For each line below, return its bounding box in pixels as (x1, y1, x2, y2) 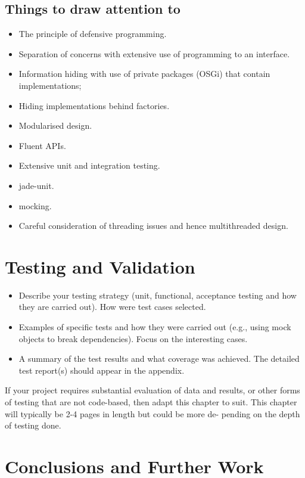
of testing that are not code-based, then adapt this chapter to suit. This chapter (5, 396, 297, 408)
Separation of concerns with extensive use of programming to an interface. (18, 47, 290, 60)
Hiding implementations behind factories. (18, 99, 170, 111)
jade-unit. (18, 179, 54, 191)
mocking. (18, 199, 52, 212)
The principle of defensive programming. (18, 27, 167, 40)
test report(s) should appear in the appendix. (18, 364, 185, 376)
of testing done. (5, 419, 61, 432)
